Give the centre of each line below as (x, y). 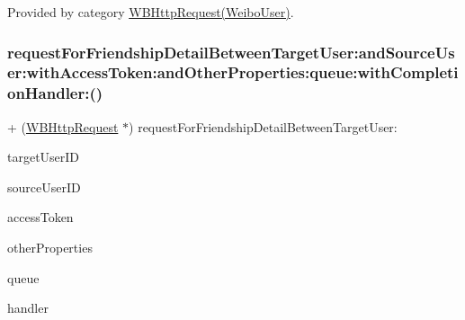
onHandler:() (55, 93)
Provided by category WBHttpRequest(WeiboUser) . (151, 12)
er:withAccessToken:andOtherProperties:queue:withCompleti (233, 72)
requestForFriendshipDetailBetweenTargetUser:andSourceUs (231, 52)
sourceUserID (44, 187)
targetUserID (44, 157)
